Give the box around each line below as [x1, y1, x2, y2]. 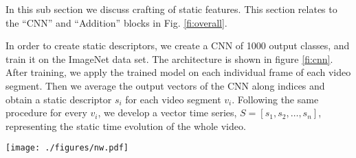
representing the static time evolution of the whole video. [5, 118, 246, 133]
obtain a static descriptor [5, 92, 112, 106]
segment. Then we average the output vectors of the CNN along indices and [5, 78, 325, 92]
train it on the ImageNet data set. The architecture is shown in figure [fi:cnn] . [5, 51, 333, 66]
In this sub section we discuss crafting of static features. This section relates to [5, 2, 337, 16]
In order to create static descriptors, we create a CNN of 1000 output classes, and [5, 38, 350, 53]
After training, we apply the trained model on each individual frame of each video [5, 65, 351, 79]
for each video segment [125, 92, 221, 106]
